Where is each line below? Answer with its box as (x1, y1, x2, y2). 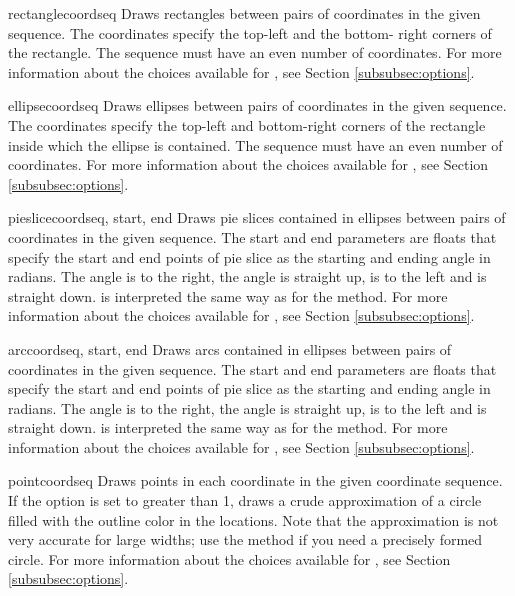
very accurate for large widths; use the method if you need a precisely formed (8, 529, 483, 550)
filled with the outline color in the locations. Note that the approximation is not (8, 509, 499, 530)
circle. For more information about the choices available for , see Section (8, 548, 451, 569)
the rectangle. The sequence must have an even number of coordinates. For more (8, 42, 502, 63)
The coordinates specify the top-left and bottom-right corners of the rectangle (8, 114, 486, 135)
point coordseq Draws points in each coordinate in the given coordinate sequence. (8, 470, 503, 491)
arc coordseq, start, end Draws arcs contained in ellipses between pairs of (8, 338, 452, 359)
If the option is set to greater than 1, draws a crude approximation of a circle (8, 490, 482, 511)
